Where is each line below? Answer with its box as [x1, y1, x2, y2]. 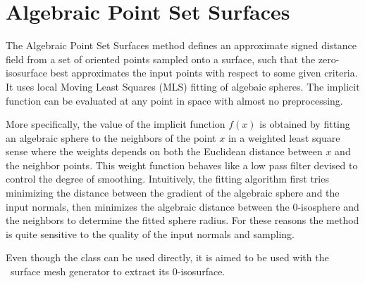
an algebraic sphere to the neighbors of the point [6, 130, 216, 145]
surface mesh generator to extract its [10, 264, 170, 279]
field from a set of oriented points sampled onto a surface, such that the [6, 51, 316, 66]
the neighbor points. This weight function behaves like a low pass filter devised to [6, 157, 358, 172]
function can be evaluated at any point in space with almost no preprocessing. [6, 93, 343, 107]
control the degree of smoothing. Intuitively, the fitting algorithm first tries [6, 171, 329, 186]
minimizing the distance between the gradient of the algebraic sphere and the [6, 185, 340, 200]
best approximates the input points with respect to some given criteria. [50, 65, 358, 80]
